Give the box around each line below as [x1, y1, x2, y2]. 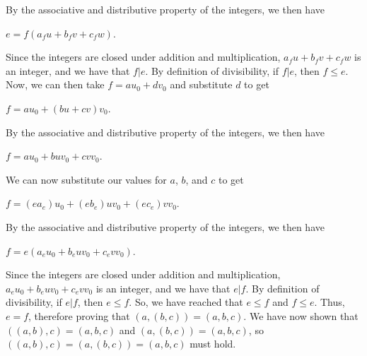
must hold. [190, 336, 236, 351]
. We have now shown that [243, 308, 359, 323]
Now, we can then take [6, 77, 105, 92]
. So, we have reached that [129, 295, 243, 309]
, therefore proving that [28, 308, 130, 323]
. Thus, [314, 295, 345, 309]
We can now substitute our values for [6, 172, 167, 186]
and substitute [170, 77, 233, 92]
